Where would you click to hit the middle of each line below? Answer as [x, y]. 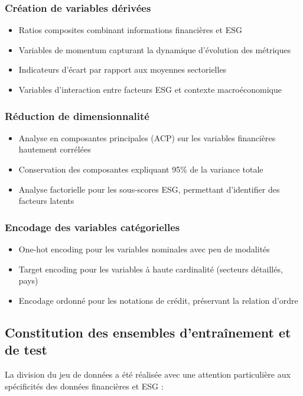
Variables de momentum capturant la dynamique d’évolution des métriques [155, 49]
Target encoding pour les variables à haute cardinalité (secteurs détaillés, [151, 269]
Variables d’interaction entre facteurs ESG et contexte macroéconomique [150, 89]
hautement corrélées [55, 149]
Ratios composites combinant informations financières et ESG [130, 30]
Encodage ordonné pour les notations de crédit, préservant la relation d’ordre [158, 300]
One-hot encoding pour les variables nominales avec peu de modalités [144, 249]
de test [26, 350]
